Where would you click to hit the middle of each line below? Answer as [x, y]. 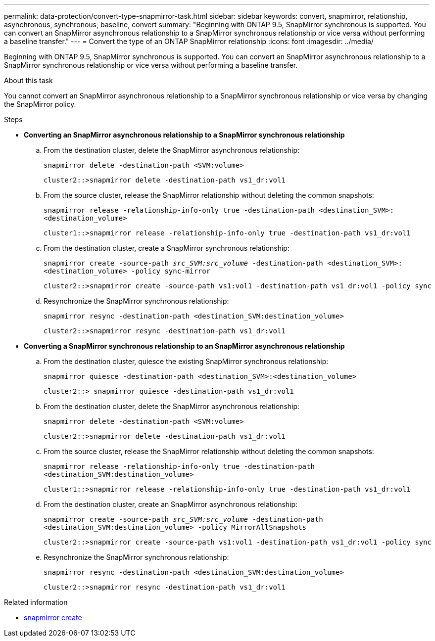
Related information [36, 602]
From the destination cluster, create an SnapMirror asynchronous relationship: [171, 504]
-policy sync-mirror [171, 271]
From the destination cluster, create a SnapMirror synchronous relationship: [167, 248]
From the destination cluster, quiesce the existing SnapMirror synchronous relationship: [186, 361]
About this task [28, 80]
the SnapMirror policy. [40, 104]
